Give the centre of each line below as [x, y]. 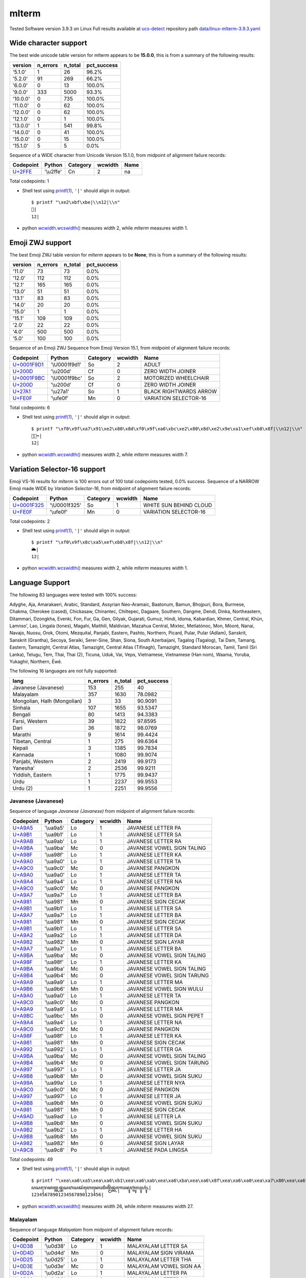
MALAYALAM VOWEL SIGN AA [164, 1266]
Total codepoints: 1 [29, 181]
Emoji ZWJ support [40, 243]
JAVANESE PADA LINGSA [157, 1150]
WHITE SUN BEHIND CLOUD [178, 505]
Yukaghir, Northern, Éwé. [36, 661]
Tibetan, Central [32, 741]
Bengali [21, 714]
